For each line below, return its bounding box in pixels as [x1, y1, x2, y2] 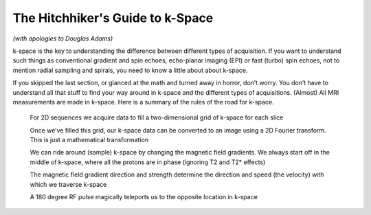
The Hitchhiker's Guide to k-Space [12, 10, 214, 25]
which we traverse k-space [30, 180, 107, 188]
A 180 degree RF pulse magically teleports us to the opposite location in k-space [30, 193, 258, 201]
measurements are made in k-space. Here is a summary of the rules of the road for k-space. [12, 98, 274, 106]
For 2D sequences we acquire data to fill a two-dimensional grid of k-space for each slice [30, 113, 284, 122]
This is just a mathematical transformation [30, 136, 149, 144]
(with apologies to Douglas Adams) [12, 34, 113, 43]
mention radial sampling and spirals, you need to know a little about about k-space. [12, 66, 248, 74]
